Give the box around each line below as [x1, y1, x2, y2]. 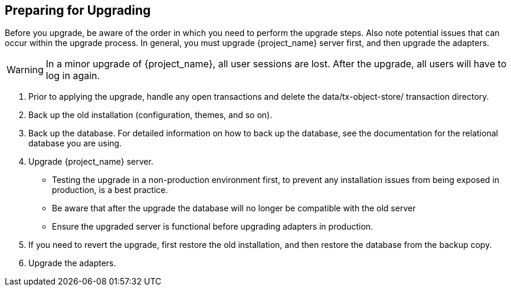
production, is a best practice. [52, 185, 168, 195]
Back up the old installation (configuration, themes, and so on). [28, 110, 273, 120]
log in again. [45, 70, 100, 82]
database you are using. [28, 138, 122, 149]
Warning [6, 64, 44, 76]
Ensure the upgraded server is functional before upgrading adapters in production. [52, 221, 374, 232]
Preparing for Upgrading [5, 3, 151, 18]
